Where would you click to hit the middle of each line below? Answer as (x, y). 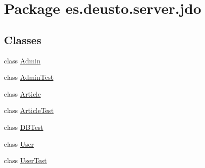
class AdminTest (29, 77)
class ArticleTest (29, 110)
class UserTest (25, 160)
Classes (23, 39)
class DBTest (24, 127)
